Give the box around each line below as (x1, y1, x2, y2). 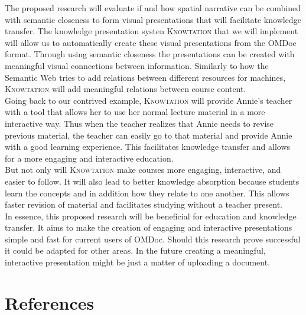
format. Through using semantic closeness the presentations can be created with (5, 48, 295, 60)
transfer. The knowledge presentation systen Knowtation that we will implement (5, 25, 298, 37)
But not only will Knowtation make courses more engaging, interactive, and (5, 163, 281, 176)
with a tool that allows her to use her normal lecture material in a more (5, 106, 265, 118)
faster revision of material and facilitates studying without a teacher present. (5, 198, 282, 211)
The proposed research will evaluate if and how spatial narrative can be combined (5, 2, 301, 14)
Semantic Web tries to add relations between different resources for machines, (5, 71, 286, 83)
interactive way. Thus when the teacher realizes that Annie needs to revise (5, 117, 274, 129)
